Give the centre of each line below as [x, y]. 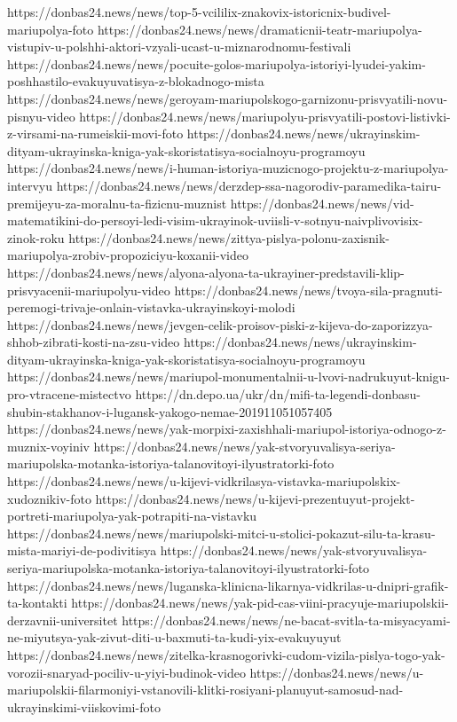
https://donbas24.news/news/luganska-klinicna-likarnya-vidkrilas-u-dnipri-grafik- [228, 585]
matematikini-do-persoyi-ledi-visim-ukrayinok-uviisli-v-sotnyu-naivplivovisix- [215, 220]
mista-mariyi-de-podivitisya [82, 550]
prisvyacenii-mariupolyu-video [89, 290]
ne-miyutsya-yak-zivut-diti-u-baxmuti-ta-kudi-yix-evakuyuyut [174, 637]
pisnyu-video [41, 116]
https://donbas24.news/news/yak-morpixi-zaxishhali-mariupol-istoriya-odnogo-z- [227, 429]
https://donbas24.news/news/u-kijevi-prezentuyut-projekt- [255, 498]
